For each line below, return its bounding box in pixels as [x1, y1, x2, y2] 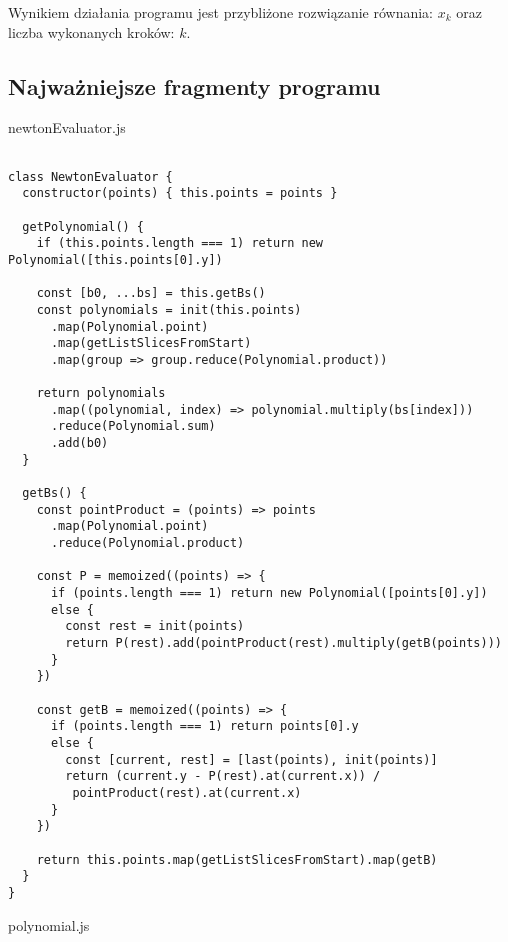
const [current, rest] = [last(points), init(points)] [65, 752, 438, 767]
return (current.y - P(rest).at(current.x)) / [65, 769, 381, 784]
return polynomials [36, 386, 166, 401]
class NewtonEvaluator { [8, 169, 173, 184]
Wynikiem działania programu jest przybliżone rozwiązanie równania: [8, 2, 434, 22]
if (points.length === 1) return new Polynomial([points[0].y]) [50, 586, 488, 601]
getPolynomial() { [22, 219, 145, 234]
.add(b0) [50, 436, 109, 451]
